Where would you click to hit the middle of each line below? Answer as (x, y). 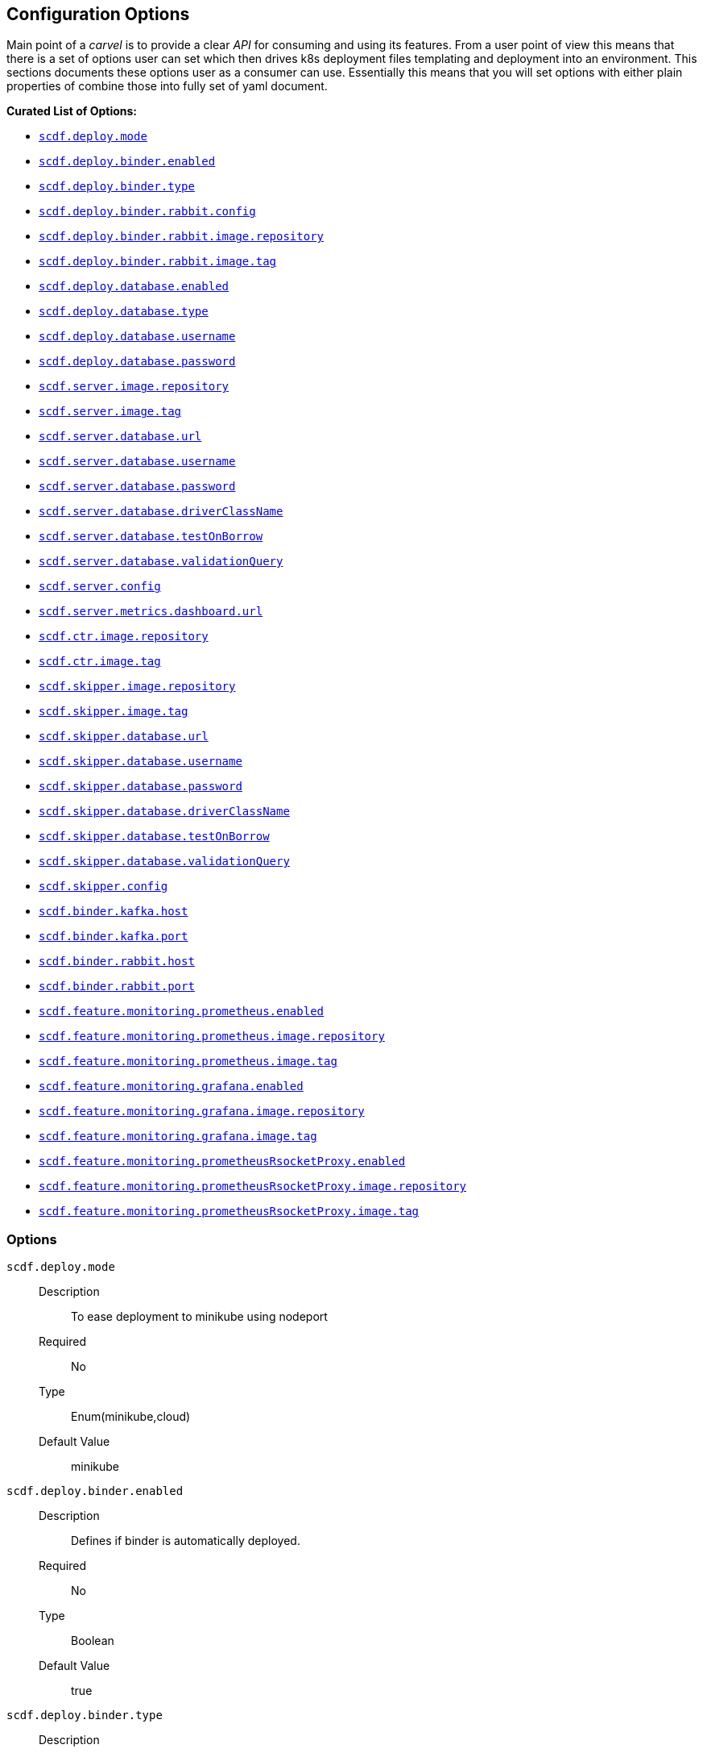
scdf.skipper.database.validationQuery (164, 862)
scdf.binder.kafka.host (114, 912)
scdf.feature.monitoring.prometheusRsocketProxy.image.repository (253, 1187)
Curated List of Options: (72, 111)
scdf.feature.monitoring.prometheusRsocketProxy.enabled (222, 1162)
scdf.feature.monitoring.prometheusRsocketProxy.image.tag (229, 1212)
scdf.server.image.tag (110, 412)
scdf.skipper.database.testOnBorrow (154, 837)
